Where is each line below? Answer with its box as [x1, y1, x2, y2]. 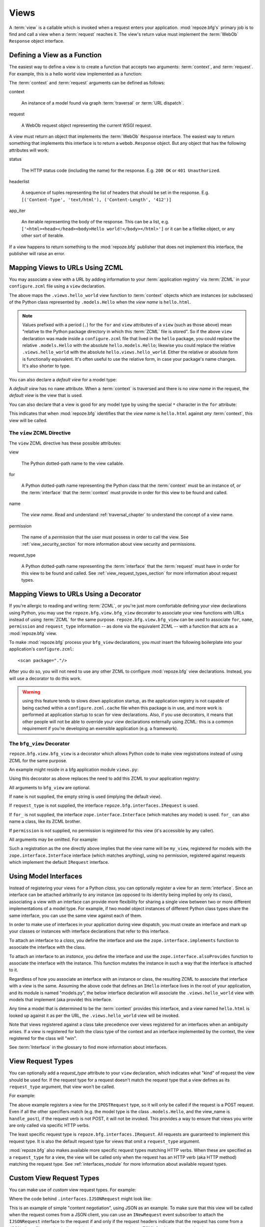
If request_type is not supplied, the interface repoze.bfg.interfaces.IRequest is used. [9, 802, 199, 808]
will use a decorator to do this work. [9, 675, 82, 681]
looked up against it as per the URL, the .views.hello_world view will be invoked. [9, 1013, 180, 1018]
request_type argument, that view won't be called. [9, 1084, 115, 1090]
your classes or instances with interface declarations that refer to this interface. [9, 928, 170, 934]
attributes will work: [9, 147, 49, 153]
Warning [22, 689, 40, 695]
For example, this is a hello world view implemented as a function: [9, 71, 142, 77]
